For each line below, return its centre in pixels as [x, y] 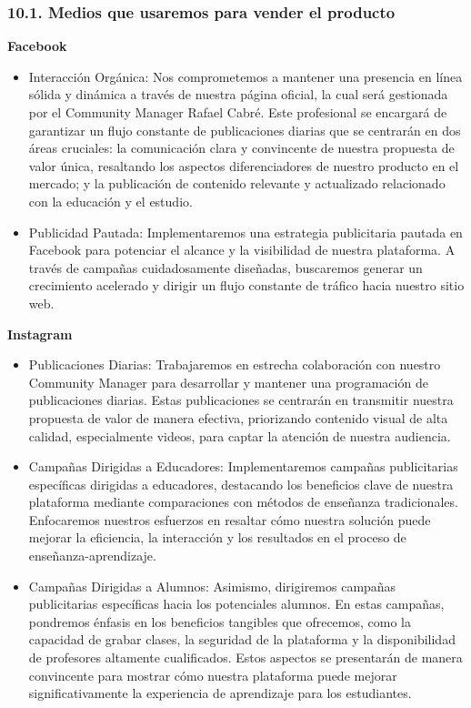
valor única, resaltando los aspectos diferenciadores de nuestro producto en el [244, 165]
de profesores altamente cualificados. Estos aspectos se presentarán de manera [246, 657]
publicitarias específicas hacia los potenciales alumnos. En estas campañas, [236, 604]
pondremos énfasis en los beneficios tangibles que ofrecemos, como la [220, 621]
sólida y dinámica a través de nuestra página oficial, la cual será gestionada [238, 94]
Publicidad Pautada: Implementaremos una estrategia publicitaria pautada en [246, 232]
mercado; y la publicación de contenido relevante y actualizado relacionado [237, 183]
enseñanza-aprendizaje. [92, 556]
